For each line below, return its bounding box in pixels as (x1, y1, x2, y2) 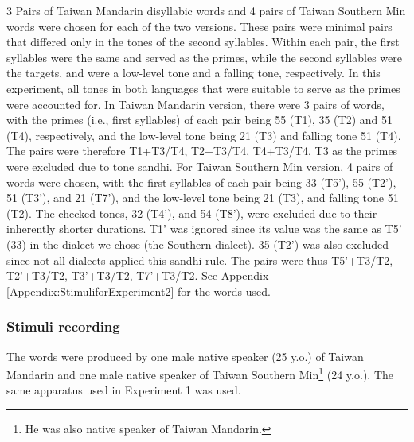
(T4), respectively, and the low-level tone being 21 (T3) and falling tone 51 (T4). (6, 126, 401, 143)
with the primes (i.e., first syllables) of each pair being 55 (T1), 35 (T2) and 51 (6, 111, 393, 128)
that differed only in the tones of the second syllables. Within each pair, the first (6, 33, 400, 50)
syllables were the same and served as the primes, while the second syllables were (6, 48, 402, 65)
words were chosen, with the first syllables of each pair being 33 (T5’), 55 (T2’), (6, 173, 396, 190)
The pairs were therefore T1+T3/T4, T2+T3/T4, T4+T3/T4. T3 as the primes (6, 142, 398, 159)
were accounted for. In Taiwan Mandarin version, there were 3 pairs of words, (6, 95, 385, 112)
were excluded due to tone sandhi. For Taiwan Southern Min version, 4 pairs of (6, 157, 393, 174)
